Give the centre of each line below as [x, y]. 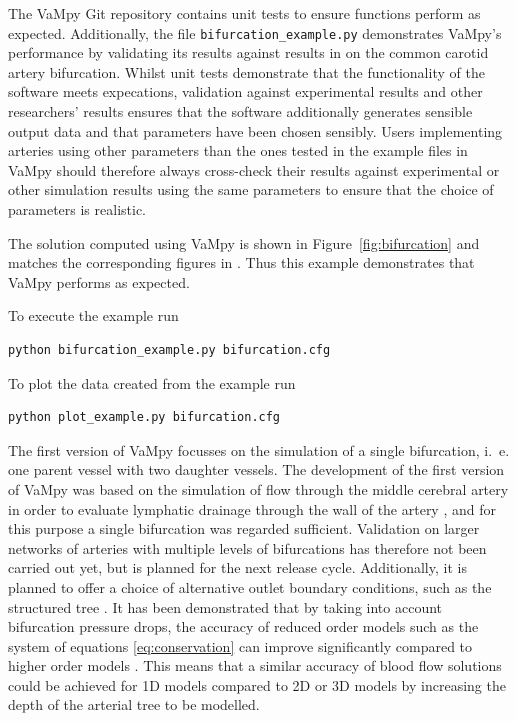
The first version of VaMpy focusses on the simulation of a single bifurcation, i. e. [259, 449]
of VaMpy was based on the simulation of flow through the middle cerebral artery [258, 488]
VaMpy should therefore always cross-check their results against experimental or [254, 169]
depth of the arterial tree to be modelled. [134, 704]
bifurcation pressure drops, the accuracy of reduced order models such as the [243, 626]
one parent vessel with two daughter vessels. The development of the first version [256, 469]
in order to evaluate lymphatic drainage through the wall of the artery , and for [252, 508]
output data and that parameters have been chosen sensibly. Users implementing [255, 130]
